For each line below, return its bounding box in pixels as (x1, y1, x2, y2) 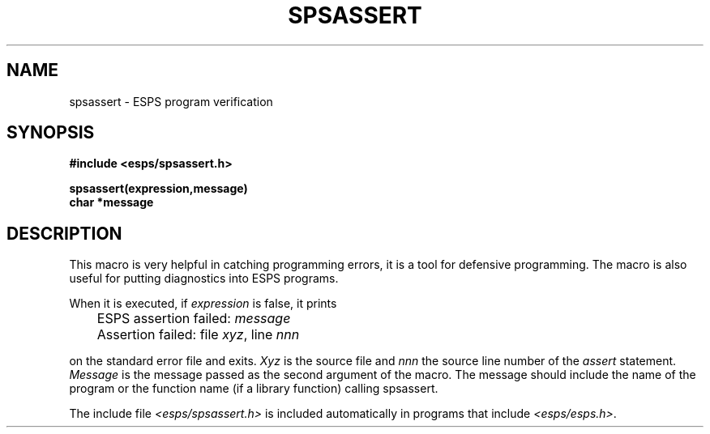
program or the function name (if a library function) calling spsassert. (69, 381, 438, 396)
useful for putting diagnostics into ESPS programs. (69, 271, 339, 286)
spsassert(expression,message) (69, 181, 248, 196)
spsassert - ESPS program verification (69, 94, 273, 108)
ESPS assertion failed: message (96, 310, 291, 327)
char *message (69, 195, 154, 210)
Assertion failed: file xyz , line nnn (96, 326, 300, 343)
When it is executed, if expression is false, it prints (69, 296, 337, 311)
